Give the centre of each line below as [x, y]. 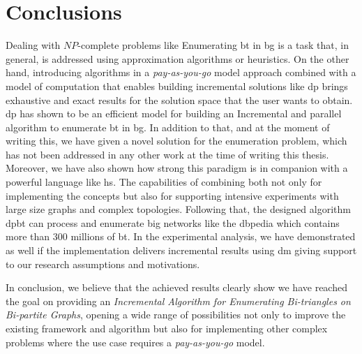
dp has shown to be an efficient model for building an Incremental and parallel [174, 113]
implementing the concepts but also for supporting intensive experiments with [172, 195]
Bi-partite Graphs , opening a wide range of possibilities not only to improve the [176, 315]
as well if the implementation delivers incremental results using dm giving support [181, 250]
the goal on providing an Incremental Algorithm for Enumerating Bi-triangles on [178, 301]
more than [28, 236]
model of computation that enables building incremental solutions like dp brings [177, 86]
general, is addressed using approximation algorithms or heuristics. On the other [178, 58]
